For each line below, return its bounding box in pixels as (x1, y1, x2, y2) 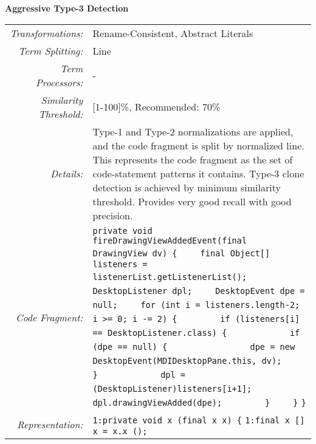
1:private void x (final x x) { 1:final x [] (92, 415, 305, 425)
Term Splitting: (18, 43, 83, 58)
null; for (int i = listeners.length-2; (92, 299, 300, 310)
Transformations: (10, 26, 83, 40)
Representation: (17, 417, 83, 431)
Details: (50, 166, 83, 180)
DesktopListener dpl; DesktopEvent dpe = (92, 285, 305, 296)
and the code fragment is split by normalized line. (92, 138, 304, 152)
